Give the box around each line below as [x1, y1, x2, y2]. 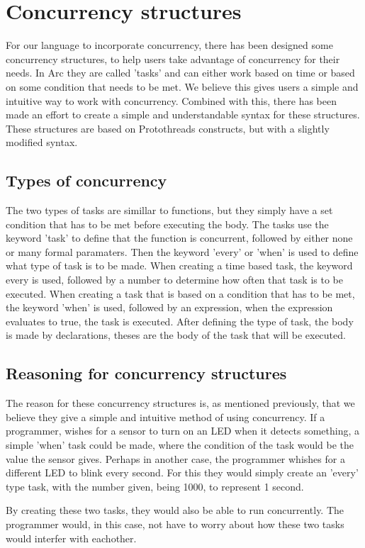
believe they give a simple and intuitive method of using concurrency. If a [6, 409, 325, 424]
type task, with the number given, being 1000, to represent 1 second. [6, 479, 304, 493]
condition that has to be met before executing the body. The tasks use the [6, 216, 329, 231]
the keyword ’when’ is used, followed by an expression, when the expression [6, 300, 333, 315]
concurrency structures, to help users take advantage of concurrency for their [6, 51, 340, 66]
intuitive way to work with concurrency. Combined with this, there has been [6, 93, 337, 108]
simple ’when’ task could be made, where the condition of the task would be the [6, 437, 354, 452]
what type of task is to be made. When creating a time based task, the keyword [6, 258, 353, 273]
